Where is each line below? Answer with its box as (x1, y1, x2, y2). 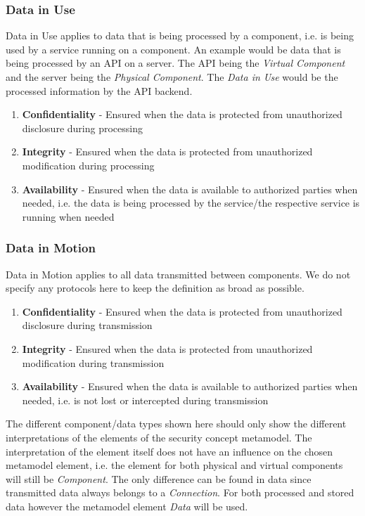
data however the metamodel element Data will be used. (6, 498, 248, 513)
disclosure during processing (22, 120, 143, 135)
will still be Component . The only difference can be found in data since (6, 471, 312, 486)
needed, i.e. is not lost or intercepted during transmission (22, 392, 269, 407)
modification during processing (22, 157, 155, 172)
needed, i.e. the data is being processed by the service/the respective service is (22, 195, 360, 210)
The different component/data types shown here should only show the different (6, 416, 347, 431)
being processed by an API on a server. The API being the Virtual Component (6, 56, 345, 70)
